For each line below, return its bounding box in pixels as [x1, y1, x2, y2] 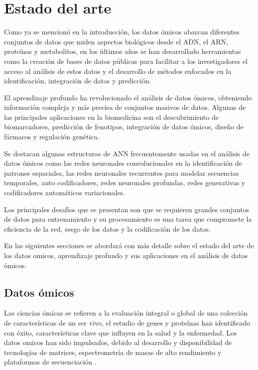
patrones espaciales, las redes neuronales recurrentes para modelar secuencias [4, 167, 239, 178]
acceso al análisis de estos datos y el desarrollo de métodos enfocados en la [4, 65, 232, 76]
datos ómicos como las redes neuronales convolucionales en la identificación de [4, 158, 243, 168]
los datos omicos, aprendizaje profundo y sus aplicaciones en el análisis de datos [4, 250, 248, 260]
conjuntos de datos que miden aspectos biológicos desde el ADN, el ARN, [4, 36, 228, 46]
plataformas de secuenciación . [4, 357, 97, 367]
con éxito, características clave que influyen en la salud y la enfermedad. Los [4, 327, 237, 338]
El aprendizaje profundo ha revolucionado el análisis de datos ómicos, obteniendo [4, 92, 252, 102]
